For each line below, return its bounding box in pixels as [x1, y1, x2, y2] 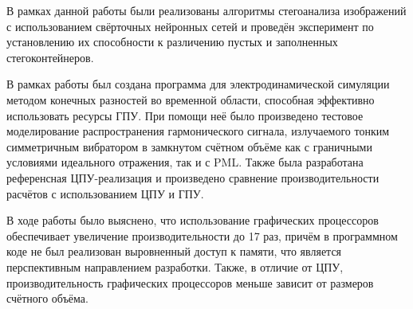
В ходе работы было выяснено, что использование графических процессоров [6, 212, 379, 229]
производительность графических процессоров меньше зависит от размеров [6, 274, 374, 291]
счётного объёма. [6, 290, 88, 307]
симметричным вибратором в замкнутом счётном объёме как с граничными [6, 138, 372, 154]
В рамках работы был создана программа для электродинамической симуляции [6, 76, 390, 92]
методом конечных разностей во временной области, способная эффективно [6, 91, 375, 108]
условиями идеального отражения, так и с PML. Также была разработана [6, 154, 364, 170]
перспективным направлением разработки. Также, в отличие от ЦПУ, [6, 258, 344, 275]
